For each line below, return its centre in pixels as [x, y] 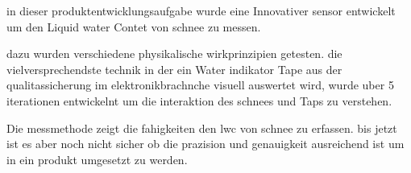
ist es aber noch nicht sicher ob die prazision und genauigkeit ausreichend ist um [205, 144]
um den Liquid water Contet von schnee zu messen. [134, 26]
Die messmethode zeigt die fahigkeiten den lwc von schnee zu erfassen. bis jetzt [202, 128]
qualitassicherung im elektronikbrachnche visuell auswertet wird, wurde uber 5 [200, 85]
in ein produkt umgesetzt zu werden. [97, 159]
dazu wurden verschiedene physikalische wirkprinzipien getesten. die [174, 54]
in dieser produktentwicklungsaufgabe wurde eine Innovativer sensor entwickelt [201, 10]
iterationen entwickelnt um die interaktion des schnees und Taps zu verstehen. [199, 100]
